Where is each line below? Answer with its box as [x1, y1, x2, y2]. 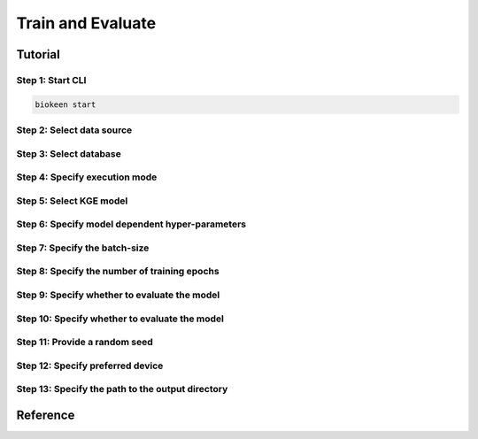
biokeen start [35, 99, 96, 110]
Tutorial [16, 47, 61, 62]
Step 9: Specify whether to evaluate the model [16, 289, 220, 301]
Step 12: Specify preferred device [16, 359, 164, 372]
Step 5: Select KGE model [16, 195, 128, 207]
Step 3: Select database [16, 147, 121, 159]
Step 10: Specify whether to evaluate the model [16, 312, 225, 325]
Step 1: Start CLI [16, 73, 87, 86]
